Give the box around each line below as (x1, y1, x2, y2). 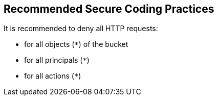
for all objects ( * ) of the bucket (24, 40, 128, 49)
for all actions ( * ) (24, 71, 81, 81)
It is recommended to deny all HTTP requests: (4, 24, 158, 33)
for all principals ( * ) (24, 56, 90, 65)
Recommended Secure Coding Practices (4, 3, 214, 15)
